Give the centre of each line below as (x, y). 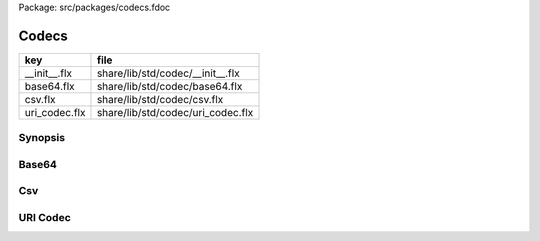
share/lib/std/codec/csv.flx (160, 99)
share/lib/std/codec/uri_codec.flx (175, 112)
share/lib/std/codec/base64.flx (169, 86)
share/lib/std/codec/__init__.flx (168, 73)
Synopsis (41, 138)
